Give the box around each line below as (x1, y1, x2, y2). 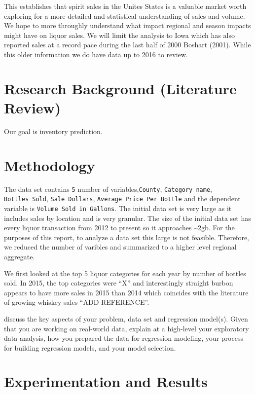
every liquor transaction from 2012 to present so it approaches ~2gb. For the (4, 222, 235, 233)
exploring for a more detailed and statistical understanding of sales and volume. (4, 10, 245, 21)
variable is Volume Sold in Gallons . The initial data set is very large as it (4, 203, 232, 213)
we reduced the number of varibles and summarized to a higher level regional (4, 242, 237, 252)
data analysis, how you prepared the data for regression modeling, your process (4, 333, 243, 343)
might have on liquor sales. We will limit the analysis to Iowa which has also (4, 30, 235, 40)
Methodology (4, 155, 95, 175)
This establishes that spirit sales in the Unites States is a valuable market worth (4, 1, 247, 11)
